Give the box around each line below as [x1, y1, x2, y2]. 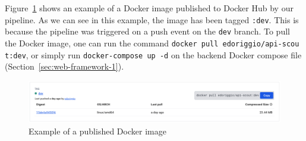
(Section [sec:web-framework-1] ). [5, 60, 124, 73]
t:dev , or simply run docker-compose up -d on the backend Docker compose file [5, 48, 302, 61]
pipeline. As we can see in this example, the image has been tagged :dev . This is [5, 13, 299, 26]
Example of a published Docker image [29, 124, 166, 137]
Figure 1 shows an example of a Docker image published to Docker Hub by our [5, 2, 294, 14]
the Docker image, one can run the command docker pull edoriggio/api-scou [5, 36, 299, 49]
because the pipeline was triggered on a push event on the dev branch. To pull [5, 25, 290, 37]
